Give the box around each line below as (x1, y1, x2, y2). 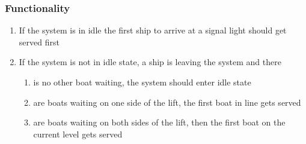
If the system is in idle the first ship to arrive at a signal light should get (19, 24, 287, 36)
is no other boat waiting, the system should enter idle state (33, 76, 251, 88)
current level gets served (33, 127, 123, 140)
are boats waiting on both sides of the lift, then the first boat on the (33, 116, 286, 128)
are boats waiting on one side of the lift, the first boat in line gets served (33, 96, 301, 108)
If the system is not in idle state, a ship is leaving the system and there (19, 56, 281, 68)
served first (19, 35, 60, 48)
